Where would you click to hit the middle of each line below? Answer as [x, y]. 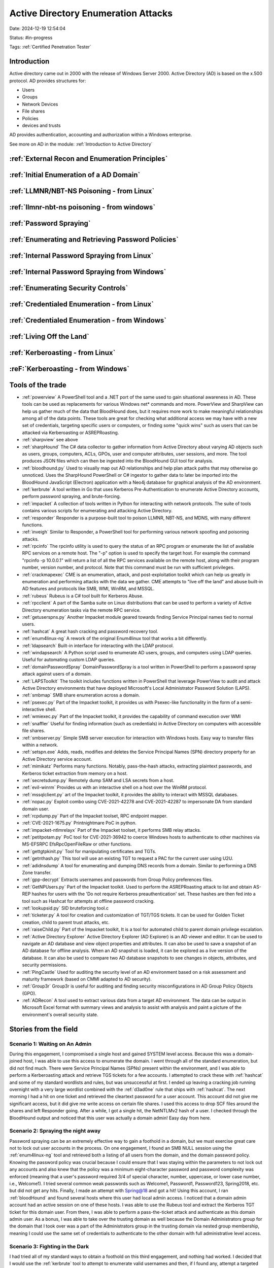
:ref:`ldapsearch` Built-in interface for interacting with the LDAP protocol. [98, 645]
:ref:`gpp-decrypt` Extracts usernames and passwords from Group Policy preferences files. [117, 879]
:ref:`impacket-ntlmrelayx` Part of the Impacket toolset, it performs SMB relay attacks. [112, 830]
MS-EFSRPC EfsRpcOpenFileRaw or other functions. [77, 844]
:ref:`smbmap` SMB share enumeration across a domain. [81, 695]
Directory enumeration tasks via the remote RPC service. [81, 610]
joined [16, 1061]
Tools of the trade [38, 385]
